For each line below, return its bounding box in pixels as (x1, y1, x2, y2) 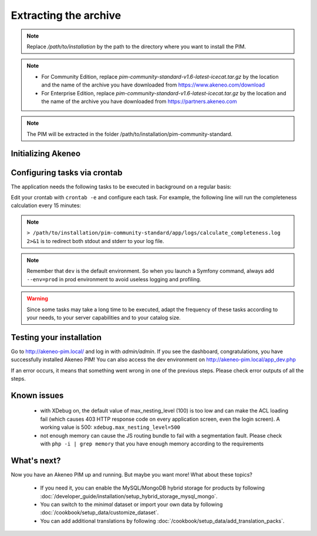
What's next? (11, 455, 61, 465)
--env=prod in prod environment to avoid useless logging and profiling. (26, 275, 202, 282)
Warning (26, 295, 48, 302)
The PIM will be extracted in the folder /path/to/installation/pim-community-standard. (26, 130, 233, 138)
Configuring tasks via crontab (11, 168, 123, 178)
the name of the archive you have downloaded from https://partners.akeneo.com (41, 98, 237, 105)
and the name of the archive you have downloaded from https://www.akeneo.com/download (41, 81, 265, 88)
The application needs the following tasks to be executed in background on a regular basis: (11, 183, 232, 190)
